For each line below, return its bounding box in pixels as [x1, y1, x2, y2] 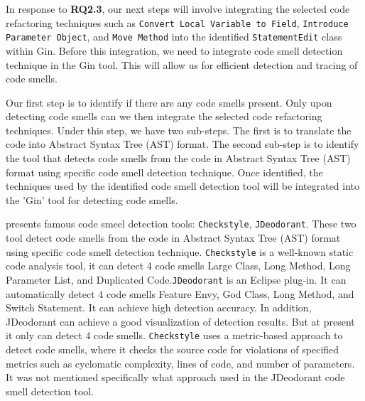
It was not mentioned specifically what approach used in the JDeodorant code [6, 370, 345, 385]
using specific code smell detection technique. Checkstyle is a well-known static [6, 244, 354, 259]
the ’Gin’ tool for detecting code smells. [6, 192, 178, 207]
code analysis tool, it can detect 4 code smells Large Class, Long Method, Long [6, 258, 351, 273]
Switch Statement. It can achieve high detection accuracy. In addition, [6, 300, 312, 315]
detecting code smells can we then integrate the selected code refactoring [6, 109, 322, 124]
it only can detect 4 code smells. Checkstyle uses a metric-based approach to [6, 328, 343, 343]
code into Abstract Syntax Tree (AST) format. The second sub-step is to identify [6, 137, 359, 151]
